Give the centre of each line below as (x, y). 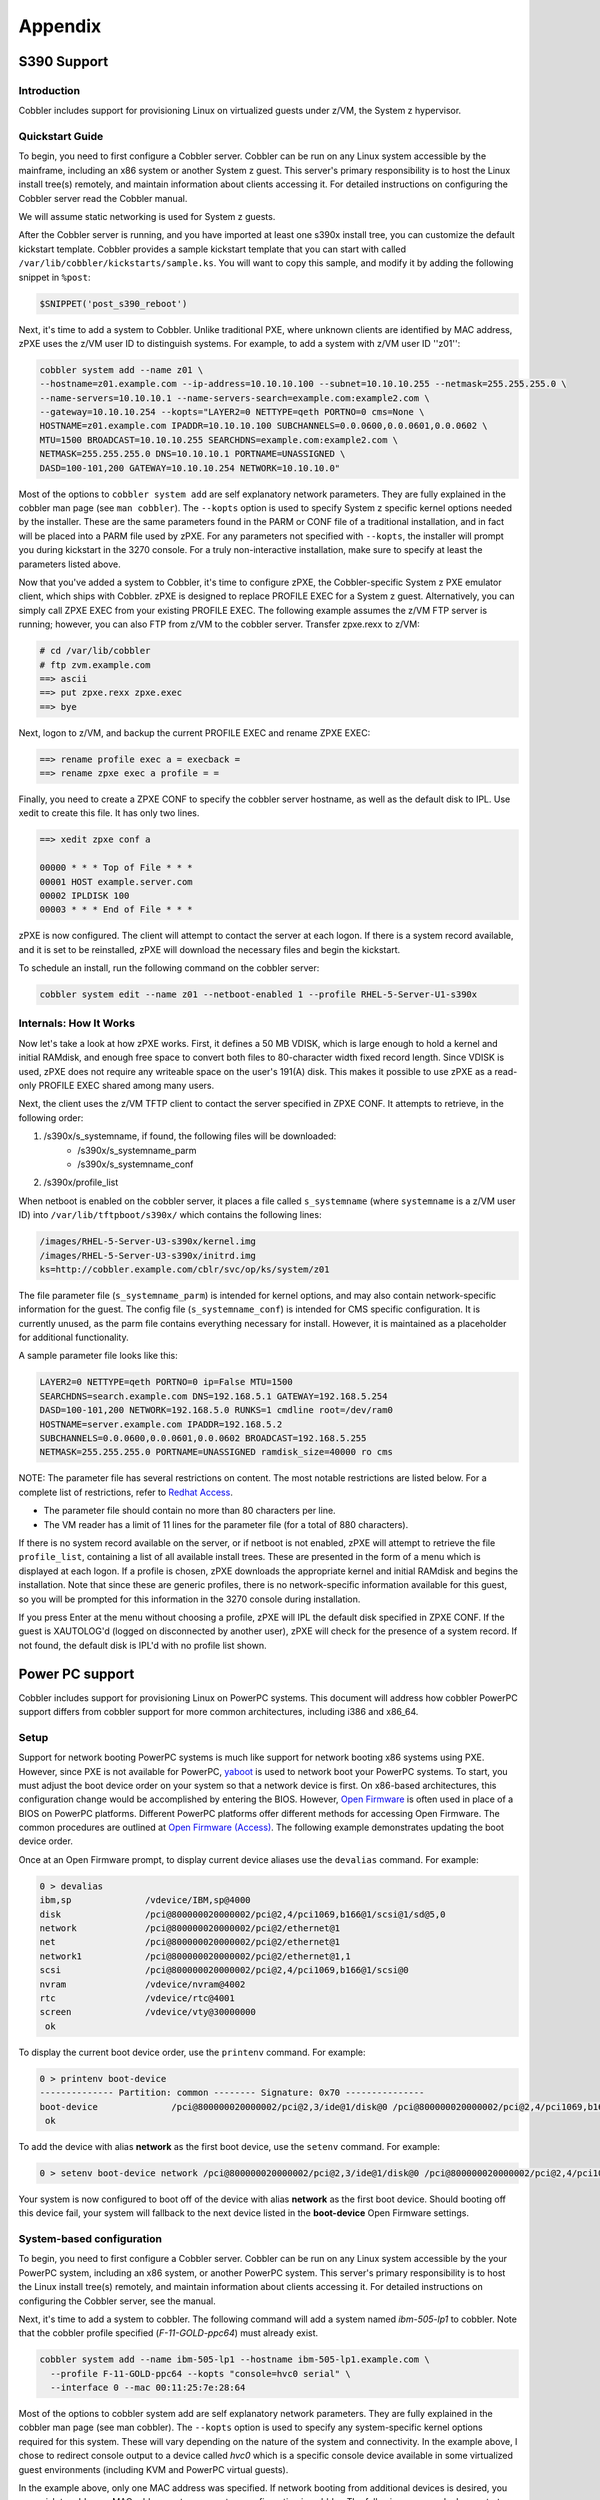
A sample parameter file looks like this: (98, 1356)
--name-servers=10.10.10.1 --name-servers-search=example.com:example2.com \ (234, 398)
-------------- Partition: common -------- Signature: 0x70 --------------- (232, 2093)
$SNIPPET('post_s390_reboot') (113, 303)
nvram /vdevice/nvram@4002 (142, 1984)
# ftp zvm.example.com (95, 664)
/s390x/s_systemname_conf (135, 1164)
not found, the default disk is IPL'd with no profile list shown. (142, 1645)
